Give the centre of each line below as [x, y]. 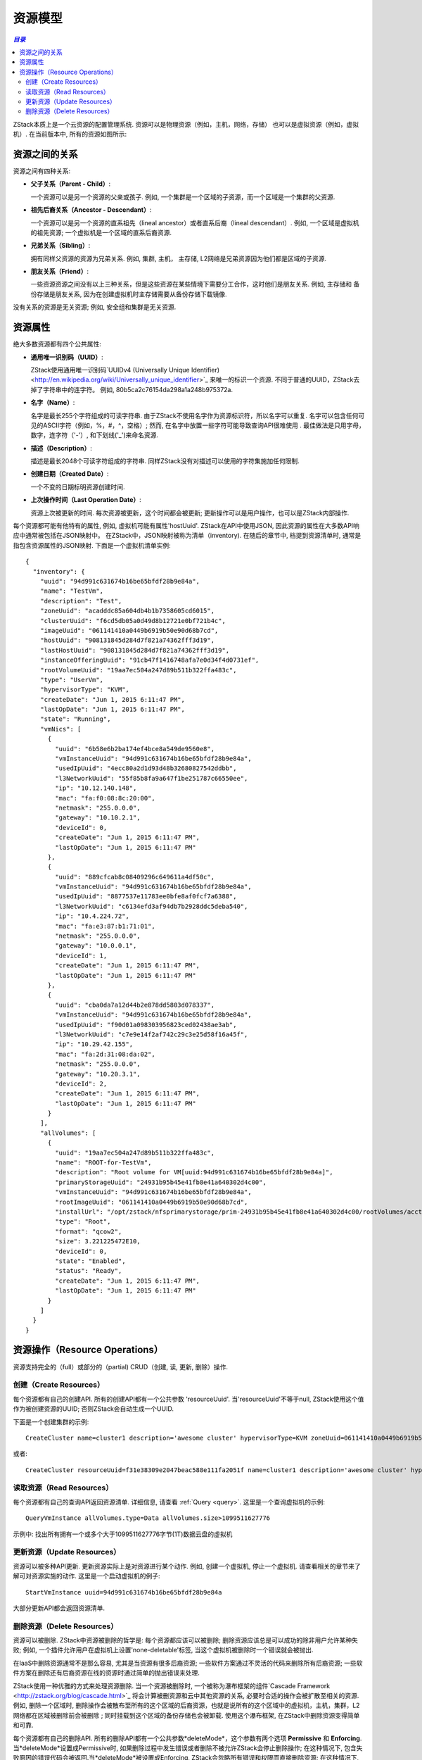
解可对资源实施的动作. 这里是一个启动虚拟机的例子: [87, 1576]
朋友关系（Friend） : [60, 272]
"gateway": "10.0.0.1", [96, 946]
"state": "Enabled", [90, 1261]
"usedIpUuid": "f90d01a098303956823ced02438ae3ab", [146, 1025]
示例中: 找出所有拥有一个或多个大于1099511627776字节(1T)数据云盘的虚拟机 [123, 1534]
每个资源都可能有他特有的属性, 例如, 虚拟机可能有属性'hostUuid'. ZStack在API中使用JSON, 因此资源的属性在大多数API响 [186, 526]
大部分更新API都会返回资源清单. [59, 1608]
